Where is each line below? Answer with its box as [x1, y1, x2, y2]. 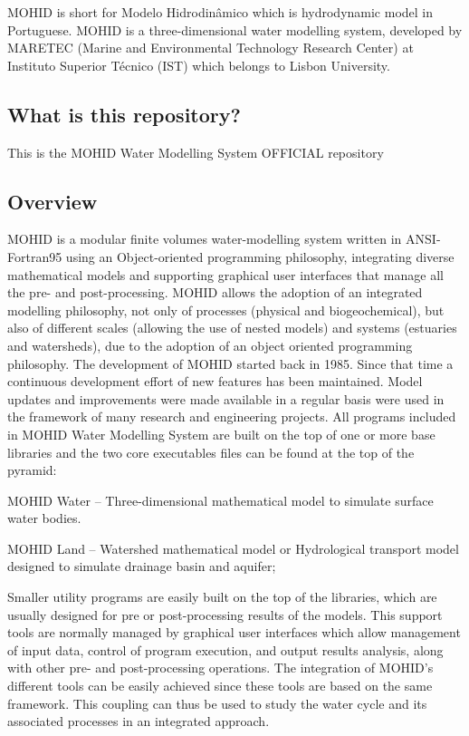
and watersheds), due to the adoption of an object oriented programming [7, 335, 413, 354]
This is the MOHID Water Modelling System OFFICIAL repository [7, 142, 384, 161]
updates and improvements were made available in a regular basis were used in [7, 389, 445, 408]
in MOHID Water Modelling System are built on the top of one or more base [7, 424, 435, 443]
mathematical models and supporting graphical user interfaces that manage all [7, 265, 444, 284]
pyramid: [7, 460, 57, 479]
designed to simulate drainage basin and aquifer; [7, 557, 276, 576]
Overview [7, 187, 98, 215]
